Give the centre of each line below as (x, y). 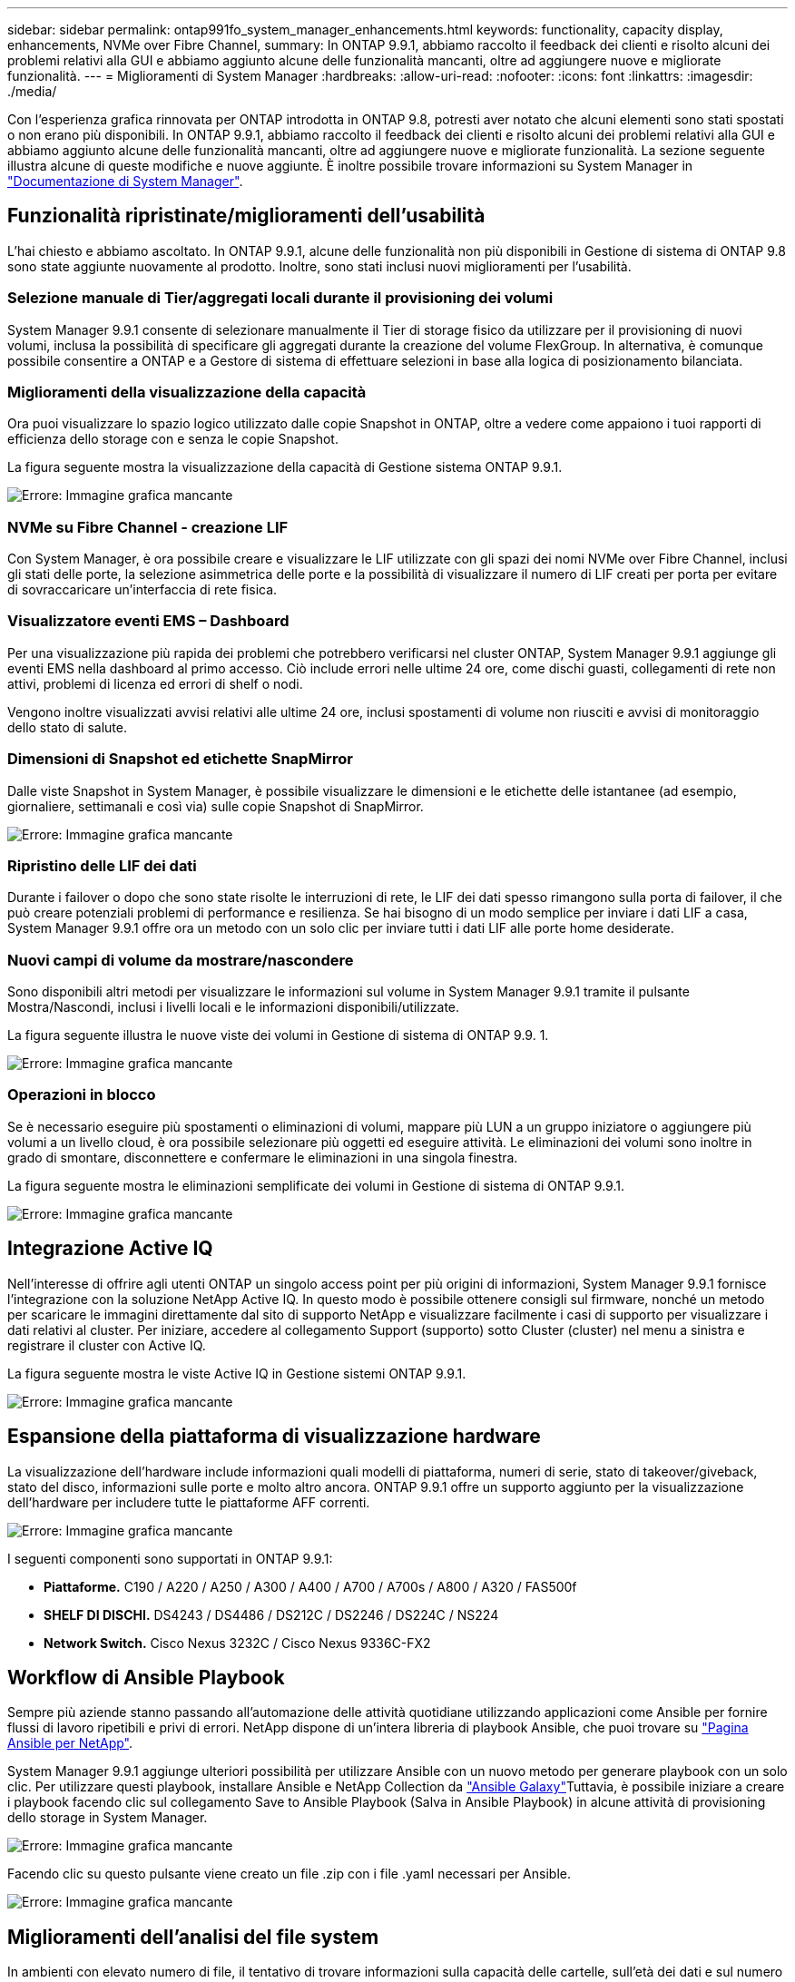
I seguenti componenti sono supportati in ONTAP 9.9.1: (170, 1558)
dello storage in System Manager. (108, 1818)
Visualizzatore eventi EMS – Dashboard (148, 621)
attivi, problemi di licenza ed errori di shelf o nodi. (155, 683)
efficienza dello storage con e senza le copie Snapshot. (173, 439)
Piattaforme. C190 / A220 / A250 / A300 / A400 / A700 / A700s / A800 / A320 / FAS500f (310, 1586)
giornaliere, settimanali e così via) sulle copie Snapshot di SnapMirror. (216, 806)
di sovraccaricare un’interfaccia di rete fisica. (142, 590)
